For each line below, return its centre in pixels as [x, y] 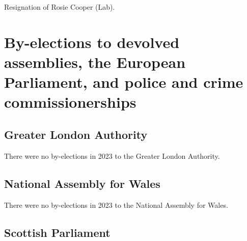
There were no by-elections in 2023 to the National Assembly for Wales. [116, 204]
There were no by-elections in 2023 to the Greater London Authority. [112, 155]
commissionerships [70, 102]
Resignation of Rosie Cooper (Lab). [60, 7]
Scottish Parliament [57, 232]
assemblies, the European [95, 62]
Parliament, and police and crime [124, 82]
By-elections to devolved [92, 42]
